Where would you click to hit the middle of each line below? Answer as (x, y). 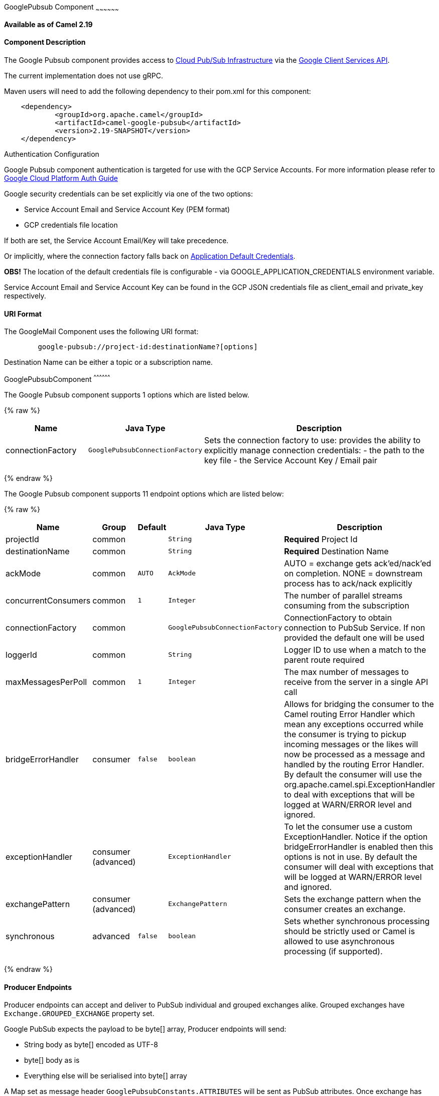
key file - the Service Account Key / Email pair (291, 460)
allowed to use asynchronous (339, 941)
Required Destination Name (336, 551)
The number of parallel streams (343, 595)
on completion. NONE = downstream (353, 573)
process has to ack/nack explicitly (348, 583)
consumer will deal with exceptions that (359, 867)
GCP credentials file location (71, 225)
